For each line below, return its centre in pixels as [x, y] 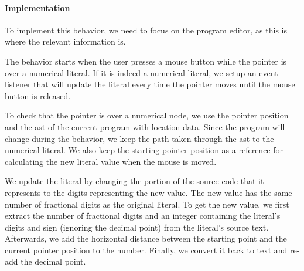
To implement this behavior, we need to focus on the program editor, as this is [146, 30]
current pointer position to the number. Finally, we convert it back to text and [146, 250]
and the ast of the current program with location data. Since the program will [145, 126]
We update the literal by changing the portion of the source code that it [134, 181]
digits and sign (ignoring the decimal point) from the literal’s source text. [137, 227]
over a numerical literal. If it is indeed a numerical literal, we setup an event [141, 72]
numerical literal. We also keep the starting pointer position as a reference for [144, 150]
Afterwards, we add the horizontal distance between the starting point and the [146, 238]
